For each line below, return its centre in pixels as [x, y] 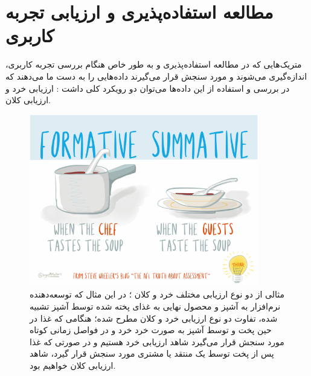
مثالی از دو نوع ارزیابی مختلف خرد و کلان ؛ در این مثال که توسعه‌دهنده [157, 294]
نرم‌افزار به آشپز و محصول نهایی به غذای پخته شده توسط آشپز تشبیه [155, 306]
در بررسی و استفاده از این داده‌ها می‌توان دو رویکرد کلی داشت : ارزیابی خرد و [148, 88]
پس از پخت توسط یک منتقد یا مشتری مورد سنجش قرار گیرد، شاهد [152, 353]
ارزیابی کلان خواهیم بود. [73, 365]
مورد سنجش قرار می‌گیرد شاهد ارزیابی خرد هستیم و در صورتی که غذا [157, 341]
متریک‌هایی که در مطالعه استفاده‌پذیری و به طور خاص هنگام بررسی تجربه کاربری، [154, 64]
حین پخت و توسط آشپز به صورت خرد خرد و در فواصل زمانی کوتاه [151, 330]
